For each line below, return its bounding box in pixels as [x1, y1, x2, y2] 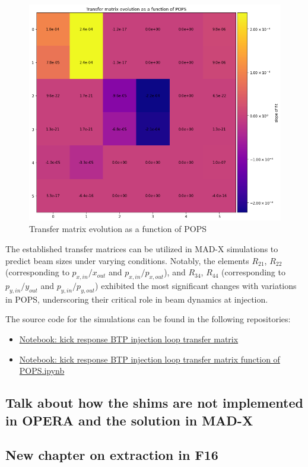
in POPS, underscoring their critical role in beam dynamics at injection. [5, 293, 268, 305]
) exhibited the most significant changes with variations [95, 279, 297, 292]
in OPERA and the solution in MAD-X [5, 411, 253, 429]
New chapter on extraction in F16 [5, 446, 218, 464]
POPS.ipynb [19, 364, 65, 377]
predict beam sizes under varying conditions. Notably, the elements [5, 254, 249, 266]
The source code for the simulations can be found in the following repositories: [5, 313, 291, 325]
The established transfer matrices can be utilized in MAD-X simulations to [5, 243, 278, 255]
